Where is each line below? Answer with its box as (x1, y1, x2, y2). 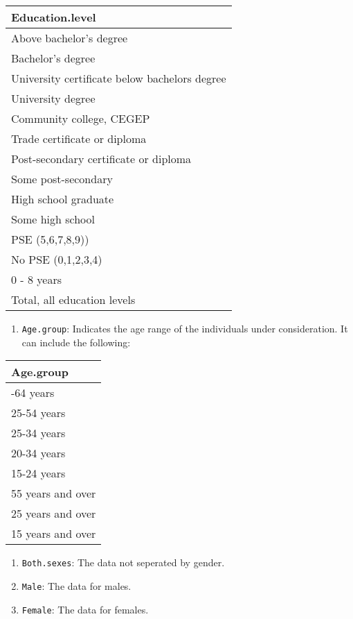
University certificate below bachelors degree (11, 70, 226, 86)
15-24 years (11, 465, 66, 482)
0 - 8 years (11, 271, 62, 287)
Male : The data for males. (21, 578, 132, 593)
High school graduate (11, 191, 114, 207)
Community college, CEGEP (11, 110, 150, 126)
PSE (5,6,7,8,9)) (11, 231, 89, 247)
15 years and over (11, 525, 96, 542)
